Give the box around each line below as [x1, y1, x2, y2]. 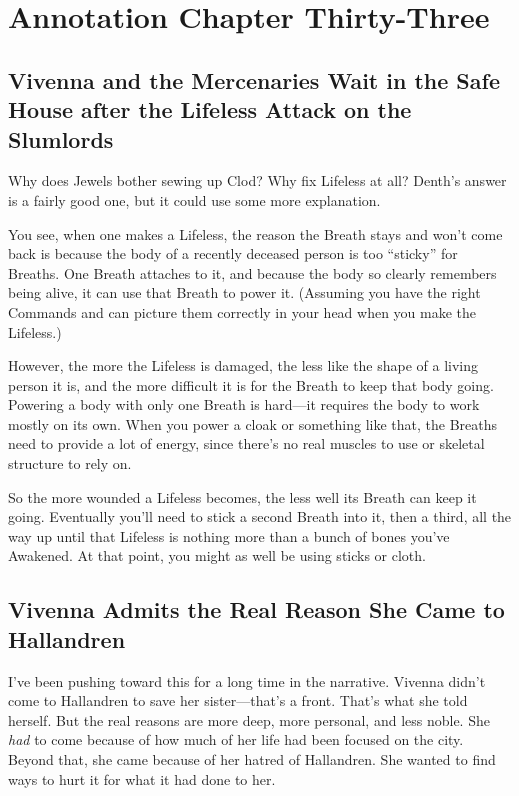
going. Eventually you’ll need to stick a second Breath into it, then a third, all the [8, 506, 512, 527]
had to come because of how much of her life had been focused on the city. [8, 729, 464, 750]
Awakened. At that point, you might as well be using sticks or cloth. [8, 545, 426, 566]
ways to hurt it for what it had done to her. [8, 768, 276, 789]
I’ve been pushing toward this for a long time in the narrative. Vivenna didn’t [8, 670, 486, 691]
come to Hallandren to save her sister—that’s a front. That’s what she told [8, 690, 468, 711]
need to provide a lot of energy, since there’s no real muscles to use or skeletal [8, 433, 485, 454]
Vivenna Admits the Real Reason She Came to [8, 594, 505, 625]
